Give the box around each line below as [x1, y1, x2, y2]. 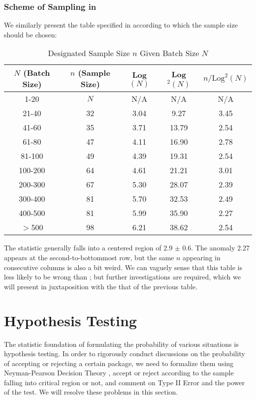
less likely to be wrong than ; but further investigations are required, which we [4, 272, 241, 282]
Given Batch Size [139, 47, 199, 59]
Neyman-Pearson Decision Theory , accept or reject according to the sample [4, 368, 234, 378]
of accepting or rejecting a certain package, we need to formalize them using [4, 358, 234, 368]
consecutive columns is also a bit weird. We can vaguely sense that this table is [4, 262, 242, 272]
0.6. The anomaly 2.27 [182, 243, 250, 253]
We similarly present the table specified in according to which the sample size [4, 20, 238, 30]
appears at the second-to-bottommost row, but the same [4, 252, 174, 262]
